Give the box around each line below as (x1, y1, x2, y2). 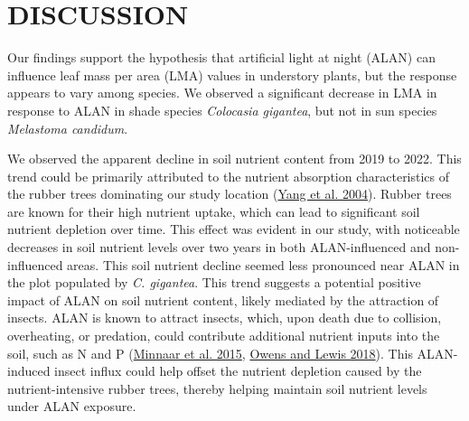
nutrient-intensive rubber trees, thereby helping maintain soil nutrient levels (7, 379, 427, 398)
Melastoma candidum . (7, 118, 128, 137)
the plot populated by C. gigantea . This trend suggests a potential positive (7, 273, 421, 292)
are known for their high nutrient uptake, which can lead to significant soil (7, 201, 420, 220)
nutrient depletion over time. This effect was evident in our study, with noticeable (7, 220, 460, 239)
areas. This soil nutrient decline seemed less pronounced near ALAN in (67, 255, 460, 274)
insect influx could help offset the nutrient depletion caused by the (54, 361, 422, 380)
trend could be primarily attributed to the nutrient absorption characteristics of (7, 166, 450, 185)
